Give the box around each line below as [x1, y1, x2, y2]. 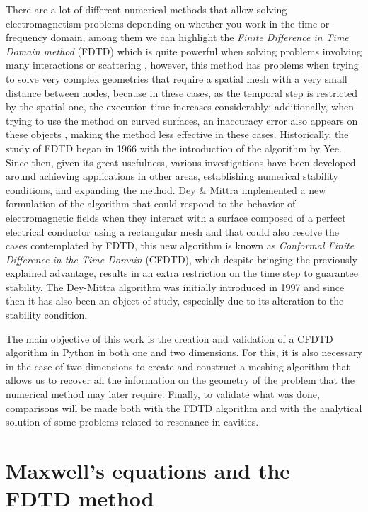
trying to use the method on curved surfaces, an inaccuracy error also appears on [6, 113, 358, 127]
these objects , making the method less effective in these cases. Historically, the [6, 127, 349, 142]
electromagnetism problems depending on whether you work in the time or [6, 16, 330, 30]
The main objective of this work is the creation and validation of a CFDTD [6, 331, 333, 346]
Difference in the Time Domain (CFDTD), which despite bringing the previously [6, 251, 357, 266]
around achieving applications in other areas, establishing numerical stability [6, 169, 338, 183]
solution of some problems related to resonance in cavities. [6, 414, 259, 429]
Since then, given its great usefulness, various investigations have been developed [6, 154, 356, 169]
